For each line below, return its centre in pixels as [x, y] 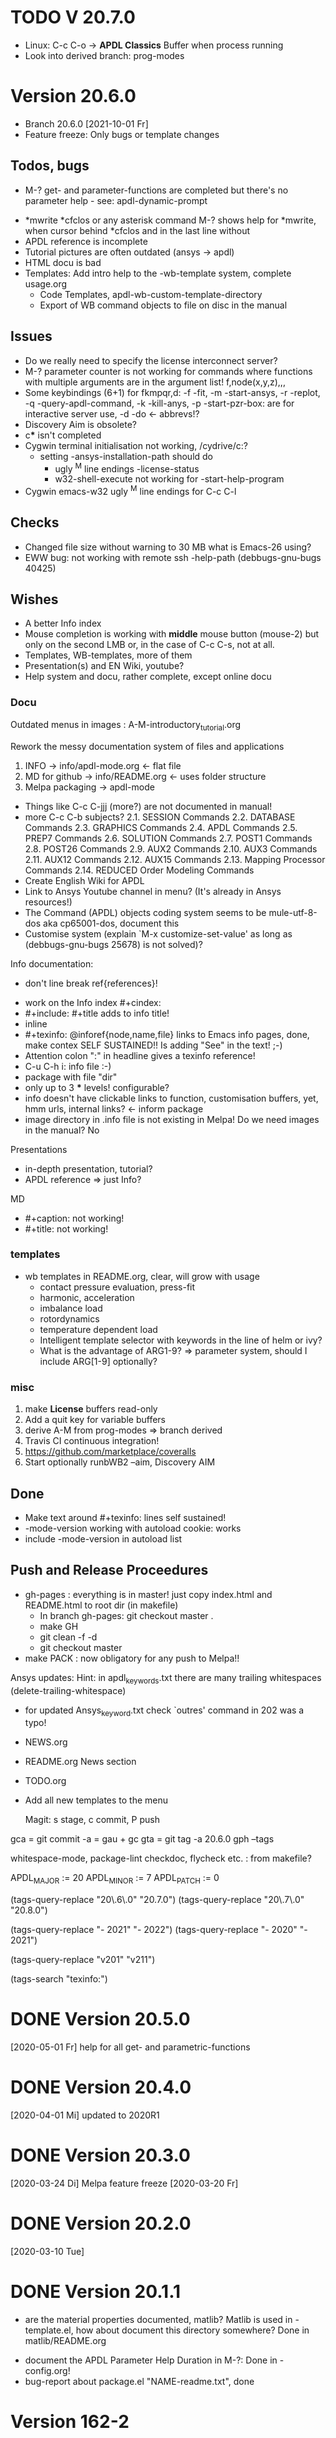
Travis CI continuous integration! [92, 1441]
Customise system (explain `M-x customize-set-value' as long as [158, 933]
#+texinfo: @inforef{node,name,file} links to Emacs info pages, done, [167, 1034]
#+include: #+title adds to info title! [97, 1013]
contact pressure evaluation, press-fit [117, 1287]
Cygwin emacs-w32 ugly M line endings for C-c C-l [130, 490]
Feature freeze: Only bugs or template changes [122, 134]
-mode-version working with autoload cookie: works [133, 1528]
